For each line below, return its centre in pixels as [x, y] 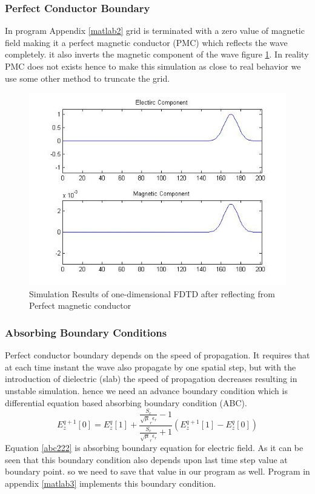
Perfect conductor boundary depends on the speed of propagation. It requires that [157, 355]
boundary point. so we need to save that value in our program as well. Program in [157, 471]
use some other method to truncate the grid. [88, 78]
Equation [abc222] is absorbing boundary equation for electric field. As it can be [154, 448]
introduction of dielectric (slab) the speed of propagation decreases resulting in [151, 379]
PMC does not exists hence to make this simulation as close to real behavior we [153, 66]
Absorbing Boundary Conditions [86, 332]
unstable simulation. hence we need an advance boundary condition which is [146, 390]
